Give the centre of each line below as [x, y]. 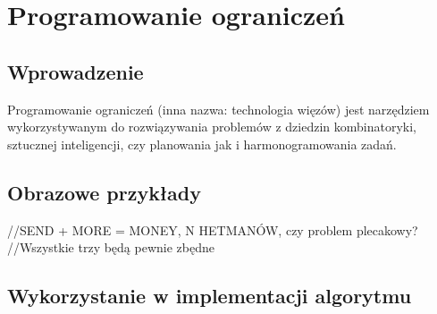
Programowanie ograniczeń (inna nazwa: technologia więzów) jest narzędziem [218, 109]
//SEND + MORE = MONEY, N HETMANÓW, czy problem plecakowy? [213, 229]
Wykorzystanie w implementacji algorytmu [210, 296]
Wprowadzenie [76, 71]
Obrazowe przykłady [104, 192]
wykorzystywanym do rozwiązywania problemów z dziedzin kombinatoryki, [212, 127]
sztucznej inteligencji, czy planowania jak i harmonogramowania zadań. [202, 144]
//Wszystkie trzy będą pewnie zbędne [111, 247]
